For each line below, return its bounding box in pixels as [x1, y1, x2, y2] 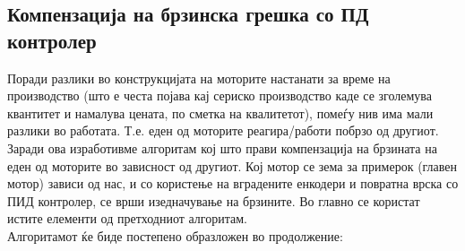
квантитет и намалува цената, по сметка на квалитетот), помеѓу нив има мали [7, 103, 434, 122]
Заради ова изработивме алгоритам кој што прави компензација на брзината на [7, 138, 437, 157]
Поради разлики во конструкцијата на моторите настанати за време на [7, 68, 391, 87]
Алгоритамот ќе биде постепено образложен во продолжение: [7, 226, 343, 245]
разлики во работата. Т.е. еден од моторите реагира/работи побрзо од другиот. [7, 121, 439, 140]
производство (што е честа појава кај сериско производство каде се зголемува [7, 86, 433, 105]
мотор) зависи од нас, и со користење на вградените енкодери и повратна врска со [7, 174, 459, 193]
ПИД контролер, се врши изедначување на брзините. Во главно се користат [7, 191, 420, 210]
